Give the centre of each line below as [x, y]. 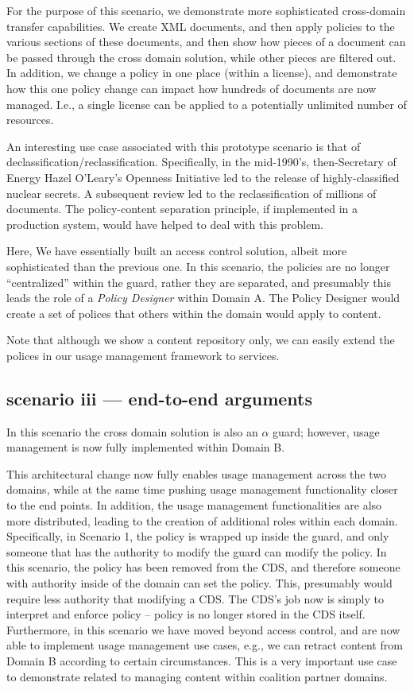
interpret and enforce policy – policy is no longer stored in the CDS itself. [186, 614]
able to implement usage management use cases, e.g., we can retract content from [205, 645]
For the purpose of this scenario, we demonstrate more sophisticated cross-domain [206, 10]
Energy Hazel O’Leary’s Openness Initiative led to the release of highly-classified [203, 177]
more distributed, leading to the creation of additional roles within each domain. [202, 520]
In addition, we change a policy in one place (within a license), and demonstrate [202, 73]
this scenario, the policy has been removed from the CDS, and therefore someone [203, 567]
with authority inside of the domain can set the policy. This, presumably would [199, 583]
